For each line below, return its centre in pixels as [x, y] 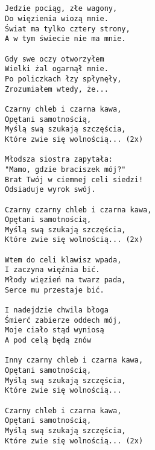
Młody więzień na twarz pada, [65, 280]
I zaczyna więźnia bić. [52, 270]
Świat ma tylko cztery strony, [68, 29]
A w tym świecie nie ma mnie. [65, 39]
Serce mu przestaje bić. [55, 290]
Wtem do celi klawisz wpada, [63, 260]
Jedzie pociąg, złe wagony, [61, 9]
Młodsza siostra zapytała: [59, 160]
